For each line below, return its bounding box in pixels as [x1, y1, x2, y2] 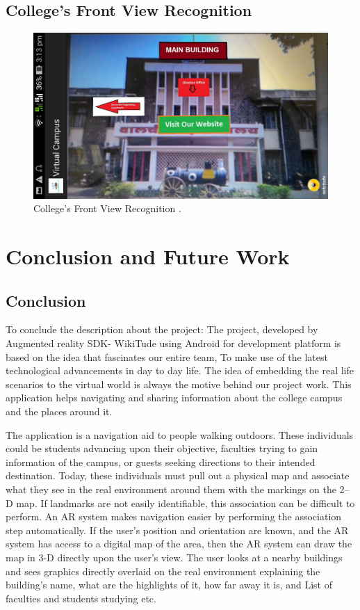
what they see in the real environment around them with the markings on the [6, 482, 336, 496]
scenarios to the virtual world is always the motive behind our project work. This [6, 376, 352, 391]
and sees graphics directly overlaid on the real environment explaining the [6, 563, 320, 578]
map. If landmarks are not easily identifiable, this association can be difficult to [16, 495, 355, 510]
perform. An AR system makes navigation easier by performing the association [6, 509, 342, 524]
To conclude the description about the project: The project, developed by [6, 322, 318, 337]
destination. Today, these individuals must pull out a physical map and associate [6, 468, 350, 483]
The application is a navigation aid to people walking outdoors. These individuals [6, 427, 354, 442]
